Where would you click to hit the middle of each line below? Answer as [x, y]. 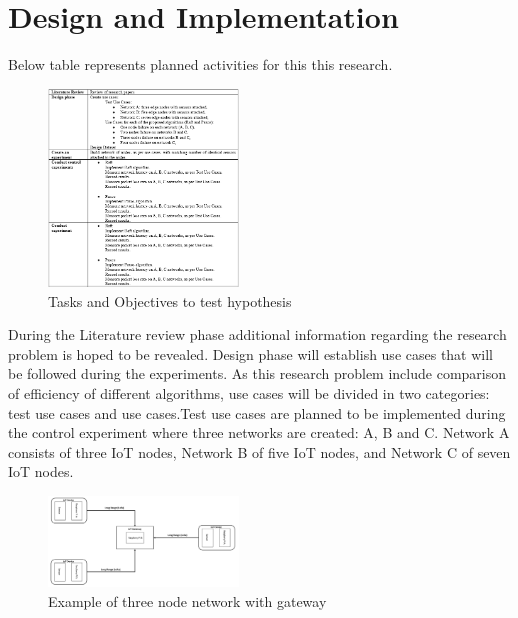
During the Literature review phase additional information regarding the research [257, 334]
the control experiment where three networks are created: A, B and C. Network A [259, 432]
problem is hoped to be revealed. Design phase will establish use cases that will [251, 353]
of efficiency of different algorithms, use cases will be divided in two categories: [249, 393]
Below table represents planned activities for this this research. [200, 64]
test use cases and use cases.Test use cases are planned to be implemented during [257, 412]
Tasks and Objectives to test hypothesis [170, 300]
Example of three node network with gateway [187, 600]
